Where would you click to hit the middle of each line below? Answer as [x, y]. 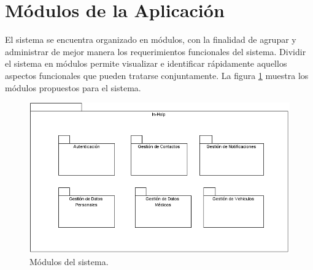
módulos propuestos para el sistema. [73, 87]
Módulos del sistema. [69, 262]
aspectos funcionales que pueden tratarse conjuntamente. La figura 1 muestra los [157, 75]
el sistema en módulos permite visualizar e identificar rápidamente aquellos [146, 63]
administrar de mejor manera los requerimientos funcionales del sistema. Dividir [156, 51]
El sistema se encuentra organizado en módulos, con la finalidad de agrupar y [151, 39]
